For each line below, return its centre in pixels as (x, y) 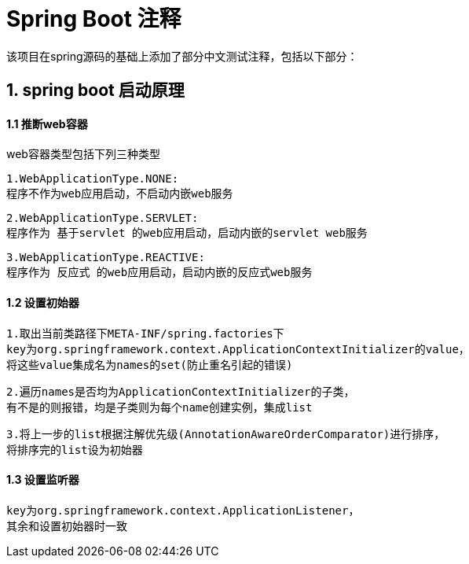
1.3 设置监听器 (43, 480)
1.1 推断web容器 (47, 123)
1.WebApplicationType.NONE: (93, 179)
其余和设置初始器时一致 (67, 526)
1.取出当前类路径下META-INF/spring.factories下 (145, 333)
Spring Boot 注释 (94, 19)
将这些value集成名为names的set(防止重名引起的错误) (150, 365)
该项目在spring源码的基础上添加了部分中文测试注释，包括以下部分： (182, 56)
